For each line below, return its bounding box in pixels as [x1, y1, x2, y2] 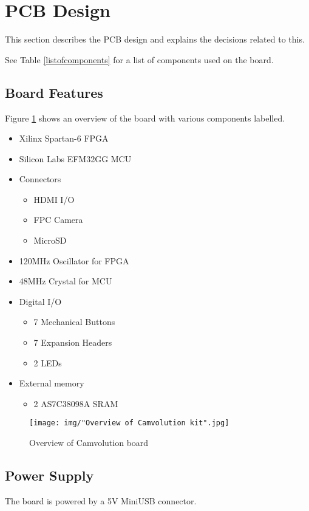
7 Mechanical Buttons [33, 315, 115, 328]
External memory [19, 377, 84, 389]
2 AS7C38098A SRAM [33, 397, 118, 410]
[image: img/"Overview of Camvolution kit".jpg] [29, 419, 229, 428]
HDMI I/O [33, 193, 75, 205]
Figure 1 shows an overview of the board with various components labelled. [5, 111, 285, 124]
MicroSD [33, 234, 67, 247]
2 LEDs [33, 356, 62, 369]
